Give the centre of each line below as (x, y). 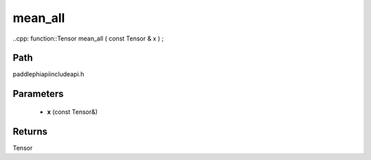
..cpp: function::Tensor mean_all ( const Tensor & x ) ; (88, 38)
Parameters (38, 94)
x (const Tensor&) (72, 112)
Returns (30, 132)
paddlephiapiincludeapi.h (48, 74)
